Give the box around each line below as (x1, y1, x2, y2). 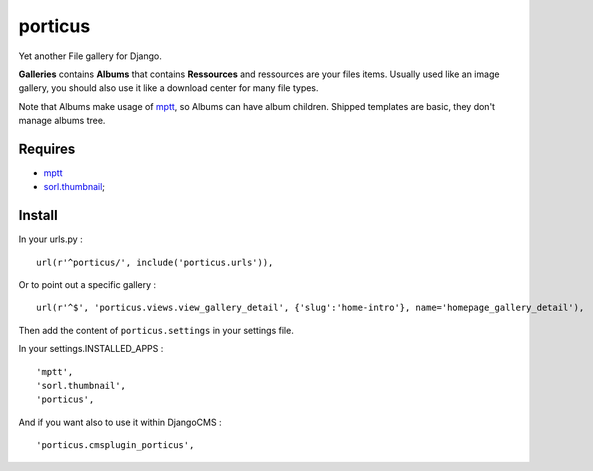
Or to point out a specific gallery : (18, 279, 157, 291)
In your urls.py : (18, 233, 84, 245)
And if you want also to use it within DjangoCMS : (18, 416, 222, 428)
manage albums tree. (18, 115, 106, 127)
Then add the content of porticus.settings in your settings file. (18, 324, 294, 336)
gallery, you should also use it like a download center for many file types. (18, 82, 319, 94)
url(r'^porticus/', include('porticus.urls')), (36, 256, 274, 268)
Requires (18, 140, 76, 157)
